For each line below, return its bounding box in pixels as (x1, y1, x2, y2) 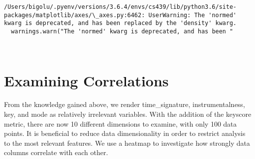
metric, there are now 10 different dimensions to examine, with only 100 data (4, 118, 237, 129)
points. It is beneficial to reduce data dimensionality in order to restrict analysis (4, 128, 246, 138)
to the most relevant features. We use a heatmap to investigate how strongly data (4, 137, 250, 148)
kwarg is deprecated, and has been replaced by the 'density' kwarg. (4, 20, 237, 27)
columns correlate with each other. (4, 147, 108, 158)
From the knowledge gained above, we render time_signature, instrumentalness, (4, 99, 245, 109)
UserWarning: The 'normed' (148, 11, 237, 19)
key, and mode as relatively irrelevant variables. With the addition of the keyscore (4, 108, 252, 119)
